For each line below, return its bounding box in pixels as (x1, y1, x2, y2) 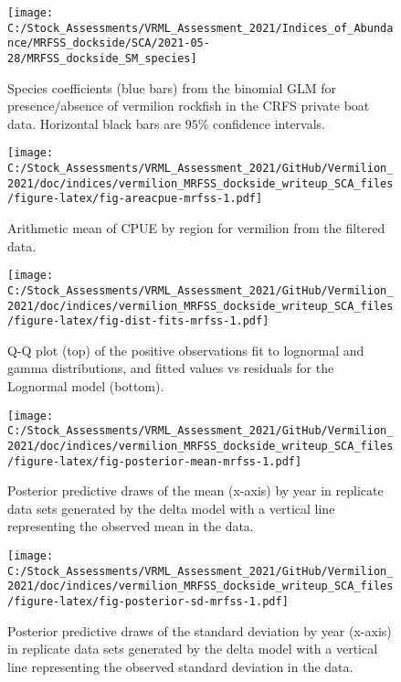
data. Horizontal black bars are (7, 113, 181, 133)
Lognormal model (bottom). (7, 377, 164, 396)
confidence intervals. (212, 113, 325, 133)
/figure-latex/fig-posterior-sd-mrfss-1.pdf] (7, 595, 289, 608)
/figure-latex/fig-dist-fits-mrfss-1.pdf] (7, 314, 269, 328)
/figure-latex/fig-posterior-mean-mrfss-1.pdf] (7, 454, 302, 468)
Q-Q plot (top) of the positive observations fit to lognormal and (7, 340, 364, 359)
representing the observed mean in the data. (7, 517, 254, 536)
